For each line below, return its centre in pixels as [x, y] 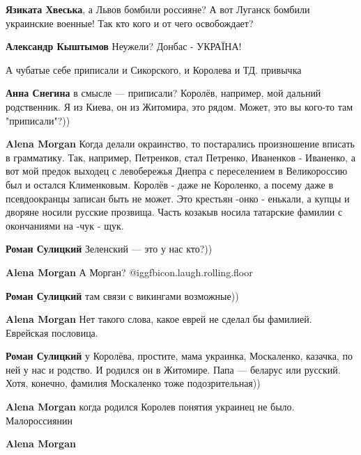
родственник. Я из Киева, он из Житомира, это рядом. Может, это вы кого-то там [179, 106]
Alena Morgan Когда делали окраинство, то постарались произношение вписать [180, 144]
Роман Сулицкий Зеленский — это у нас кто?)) [109, 249]
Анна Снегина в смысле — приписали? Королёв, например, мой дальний [163, 93]
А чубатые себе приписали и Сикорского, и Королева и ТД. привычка [154, 69]
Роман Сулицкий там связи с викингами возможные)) [122, 295]
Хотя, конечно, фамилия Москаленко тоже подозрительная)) [133, 383]
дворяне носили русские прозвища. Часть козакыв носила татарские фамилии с [174, 212]
